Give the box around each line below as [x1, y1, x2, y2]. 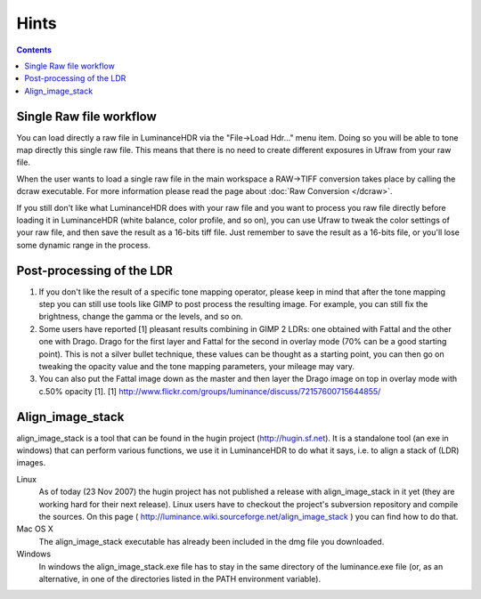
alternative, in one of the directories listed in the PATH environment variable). [38, 573, 321, 584]
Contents [16, 45, 53, 55]
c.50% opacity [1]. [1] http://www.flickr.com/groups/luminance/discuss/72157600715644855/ [38, 385, 381, 396]
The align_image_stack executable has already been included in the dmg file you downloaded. [38, 536, 385, 546]
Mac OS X [16, 523, 53, 534]
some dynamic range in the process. [16, 239, 151, 250]
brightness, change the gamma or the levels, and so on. [38, 312, 244, 322]
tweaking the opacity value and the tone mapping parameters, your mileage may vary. [38, 361, 355, 371]
